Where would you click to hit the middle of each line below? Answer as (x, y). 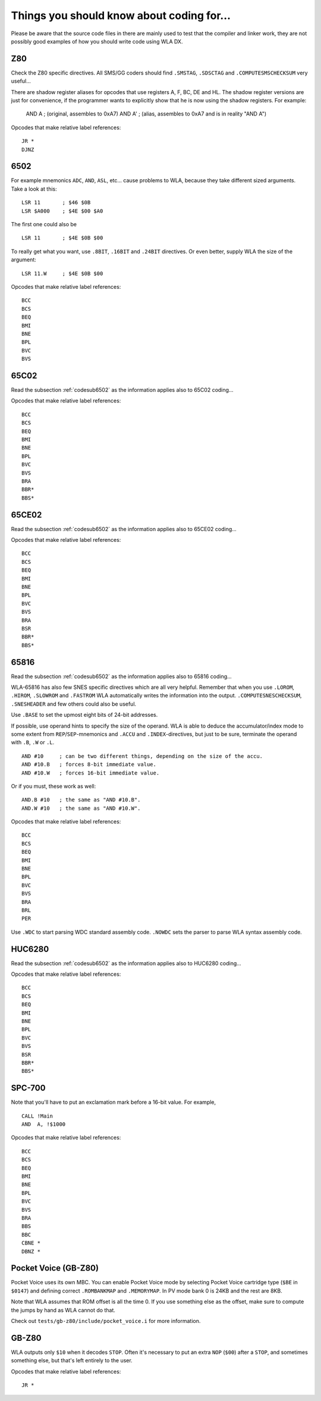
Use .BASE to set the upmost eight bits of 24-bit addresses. (84, 715)
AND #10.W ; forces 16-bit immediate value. (91, 773)
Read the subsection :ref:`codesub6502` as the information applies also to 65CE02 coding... (124, 529)
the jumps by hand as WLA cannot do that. (63, 1310)
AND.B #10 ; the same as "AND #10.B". (81, 800)
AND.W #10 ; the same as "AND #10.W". (81, 808)
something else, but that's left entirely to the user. (72, 1361)
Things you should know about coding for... (121, 15)
